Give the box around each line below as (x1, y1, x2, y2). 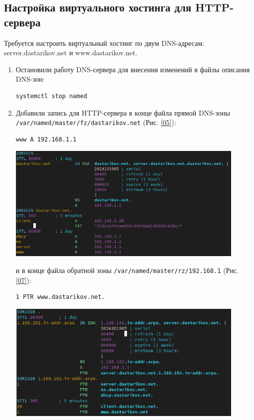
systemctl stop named (15, 92, 87, 100)
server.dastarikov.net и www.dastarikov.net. (4, 47, 137, 58)
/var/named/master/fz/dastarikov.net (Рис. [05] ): (15, 117, 176, 128)
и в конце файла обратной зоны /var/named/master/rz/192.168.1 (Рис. (15, 265, 239, 275)
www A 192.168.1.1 (15, 136, 77, 143)
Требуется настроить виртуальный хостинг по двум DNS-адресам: (4, 37, 204, 48)
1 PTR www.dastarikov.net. (15, 293, 105, 301)
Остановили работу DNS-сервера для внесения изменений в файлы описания (15, 64, 250, 74)
